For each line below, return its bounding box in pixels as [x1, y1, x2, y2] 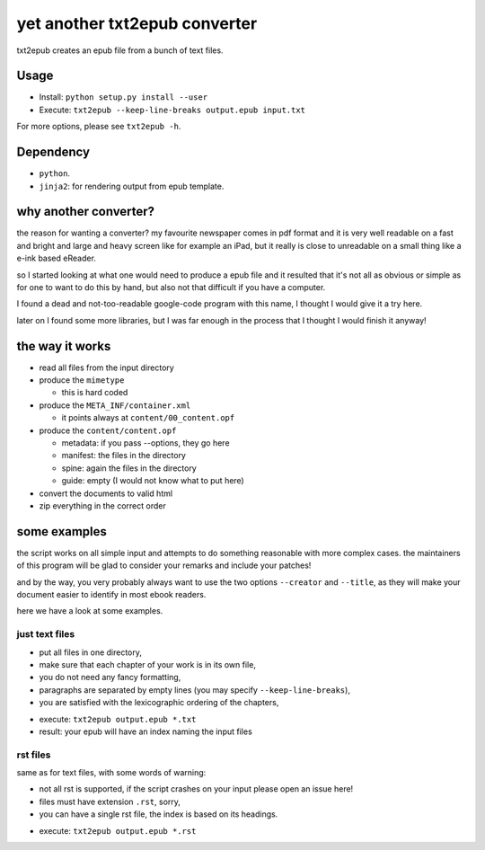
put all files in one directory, [39, 647, 143, 658]
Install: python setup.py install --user [39, 92, 208, 102]
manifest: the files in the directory [61, 450, 186, 461]
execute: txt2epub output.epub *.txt [39, 713, 197, 724]
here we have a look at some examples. [16, 606, 163, 616]
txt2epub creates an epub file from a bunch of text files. [16, 45, 224, 56]
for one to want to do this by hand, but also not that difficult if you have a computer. [16, 282, 326, 292]
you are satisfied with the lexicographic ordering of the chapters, [39, 697, 279, 708]
